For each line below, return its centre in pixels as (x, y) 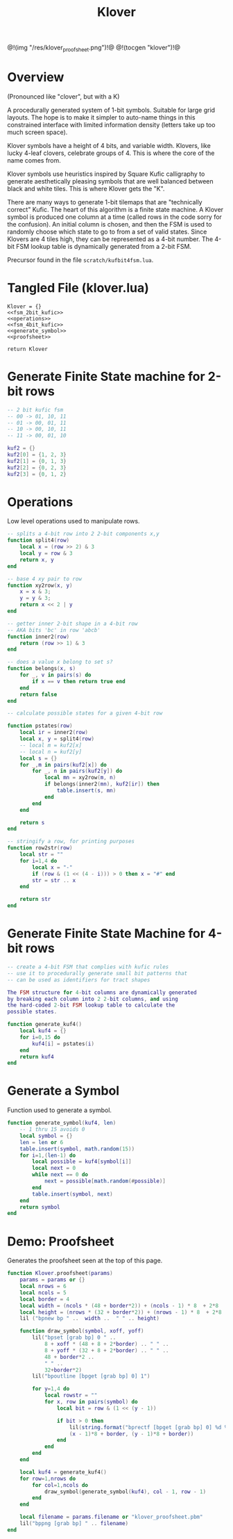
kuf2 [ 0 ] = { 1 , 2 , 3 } (37, 455)
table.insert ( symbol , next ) (72, 1194)
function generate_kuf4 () (44, 1025)
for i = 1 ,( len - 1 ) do (48, 1155)
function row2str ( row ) (40, 848)
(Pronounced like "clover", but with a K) (63, 96)
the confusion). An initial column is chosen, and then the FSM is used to (110, 224)
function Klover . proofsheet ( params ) (60, 1273)
